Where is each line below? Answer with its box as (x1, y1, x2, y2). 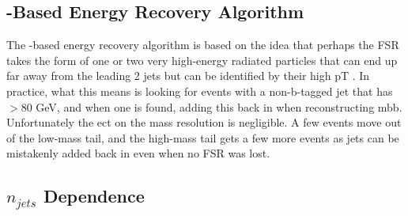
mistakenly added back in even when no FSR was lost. (6, 145, 270, 161)
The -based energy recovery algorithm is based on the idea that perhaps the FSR (6, 36, 399, 53)
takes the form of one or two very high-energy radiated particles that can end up (6, 51, 398, 68)
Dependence (43, 184, 145, 208)
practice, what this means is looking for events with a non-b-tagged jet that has (6, 82, 393, 99)
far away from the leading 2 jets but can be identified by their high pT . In (6, 67, 370, 84)
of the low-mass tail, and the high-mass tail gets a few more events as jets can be (6, 129, 399, 146)
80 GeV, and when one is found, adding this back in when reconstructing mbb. (21, 98, 402, 115)
